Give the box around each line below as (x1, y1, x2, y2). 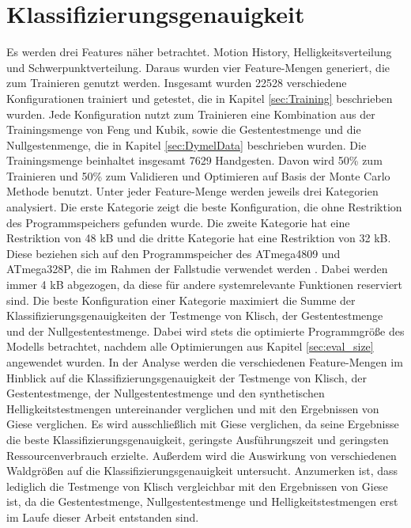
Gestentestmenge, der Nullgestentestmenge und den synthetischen (6, 385, 325, 401)
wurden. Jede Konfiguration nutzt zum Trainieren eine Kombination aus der (6, 105, 375, 122)
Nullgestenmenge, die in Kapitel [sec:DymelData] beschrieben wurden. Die (6, 136, 367, 153)
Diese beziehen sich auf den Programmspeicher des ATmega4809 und (6, 245, 341, 261)
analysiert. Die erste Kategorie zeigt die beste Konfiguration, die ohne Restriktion (6, 199, 402, 215)
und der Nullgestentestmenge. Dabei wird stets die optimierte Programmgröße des (6, 322, 405, 339)
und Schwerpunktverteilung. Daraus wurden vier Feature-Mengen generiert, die (6, 59, 390, 75)
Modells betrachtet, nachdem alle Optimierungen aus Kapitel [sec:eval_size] (6, 338, 374, 355)
